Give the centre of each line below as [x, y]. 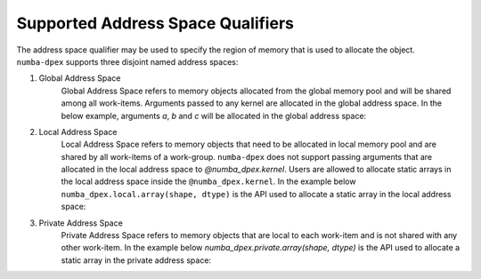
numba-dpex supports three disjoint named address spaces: [127, 61]
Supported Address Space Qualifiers [155, 23]
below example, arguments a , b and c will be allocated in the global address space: [214, 116]
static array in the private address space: [136, 260]
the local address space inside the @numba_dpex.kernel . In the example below [208, 181]
